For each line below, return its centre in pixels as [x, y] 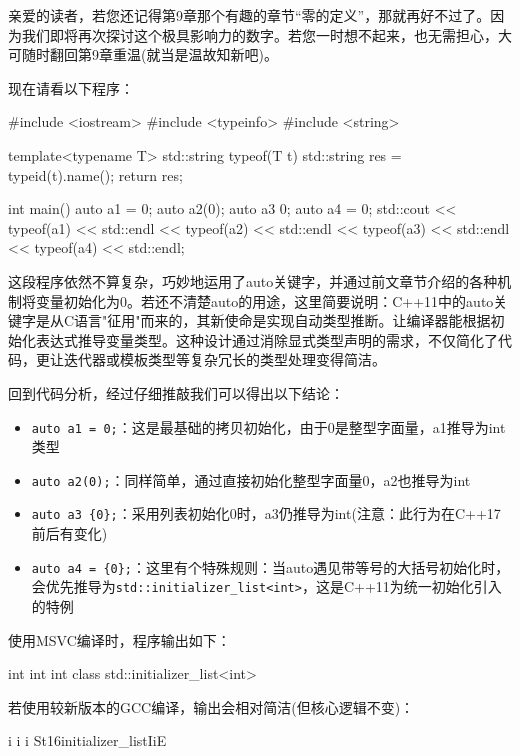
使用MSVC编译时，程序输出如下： [119, 639]
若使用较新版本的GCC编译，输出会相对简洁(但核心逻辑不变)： [211, 706]
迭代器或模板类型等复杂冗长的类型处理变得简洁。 [224, 359]
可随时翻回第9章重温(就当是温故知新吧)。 [143, 54]
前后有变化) [69, 533]
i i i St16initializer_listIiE [87, 740]
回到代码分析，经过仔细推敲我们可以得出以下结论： [176, 392]
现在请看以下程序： [71, 87]
